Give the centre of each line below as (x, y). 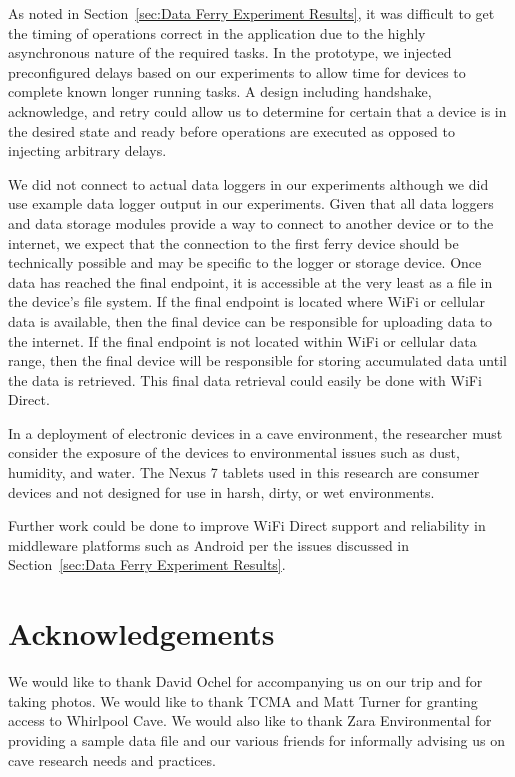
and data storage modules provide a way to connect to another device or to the (251, 222)
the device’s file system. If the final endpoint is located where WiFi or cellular (246, 301)
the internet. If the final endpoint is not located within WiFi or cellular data (242, 340)
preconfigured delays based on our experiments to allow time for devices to (237, 71)
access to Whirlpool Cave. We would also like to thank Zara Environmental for (250, 720)
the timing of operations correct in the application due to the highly (217, 32)
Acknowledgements (141, 633)
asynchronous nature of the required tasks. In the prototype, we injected (230, 52)
